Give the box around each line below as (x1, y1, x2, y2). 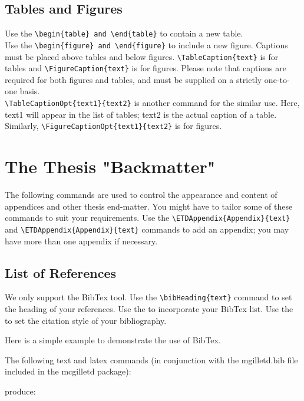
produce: (5, 385, 36, 397)
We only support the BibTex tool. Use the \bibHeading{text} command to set (5, 291, 292, 303)
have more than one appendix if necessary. (5, 234, 158, 247)
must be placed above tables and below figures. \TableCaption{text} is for (5, 50, 279, 62)
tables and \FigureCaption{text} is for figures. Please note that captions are (5, 62, 286, 74)
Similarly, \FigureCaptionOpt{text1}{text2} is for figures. (5, 120, 222, 132)
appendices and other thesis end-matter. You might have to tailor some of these (5, 200, 293, 212)
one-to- (264, 73, 290, 85)
